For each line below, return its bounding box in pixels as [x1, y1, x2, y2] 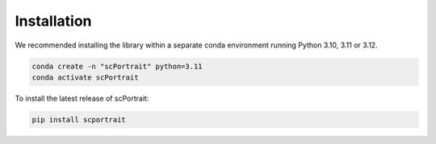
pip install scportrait [31, 115, 127, 124]
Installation [15, 12, 92, 30]
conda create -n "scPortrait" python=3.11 [31, 61, 203, 71]
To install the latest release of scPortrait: [15, 93, 149, 103]
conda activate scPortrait [31, 72, 139, 82]
